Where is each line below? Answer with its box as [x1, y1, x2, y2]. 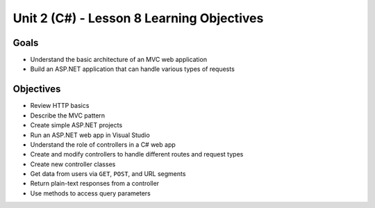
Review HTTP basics [30, 102, 90, 110]
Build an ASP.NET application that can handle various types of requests [30, 65, 235, 73]
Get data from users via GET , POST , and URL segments [30, 170, 186, 178]
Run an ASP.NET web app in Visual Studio [30, 131, 151, 139]
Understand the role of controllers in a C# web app [30, 140, 176, 149]
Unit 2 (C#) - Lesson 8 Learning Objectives [12, 10, 264, 26]
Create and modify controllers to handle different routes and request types [30, 150, 244, 159]
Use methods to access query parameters [30, 189, 151, 198]
